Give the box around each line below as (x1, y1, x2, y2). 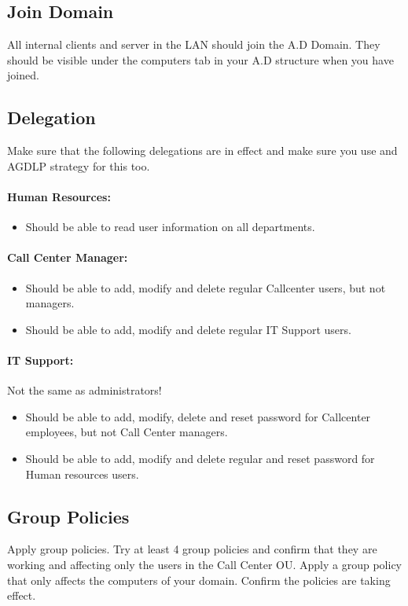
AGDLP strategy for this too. (7, 157, 150, 174)
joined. (7, 67, 39, 83)
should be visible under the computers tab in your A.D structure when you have (7, 51, 394, 68)
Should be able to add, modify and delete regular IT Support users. (25, 321, 351, 337)
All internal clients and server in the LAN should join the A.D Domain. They (7, 36, 380, 53)
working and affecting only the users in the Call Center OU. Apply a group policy (7, 556, 402, 572)
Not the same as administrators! (7, 382, 162, 398)
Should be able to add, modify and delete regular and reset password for (25, 450, 375, 466)
